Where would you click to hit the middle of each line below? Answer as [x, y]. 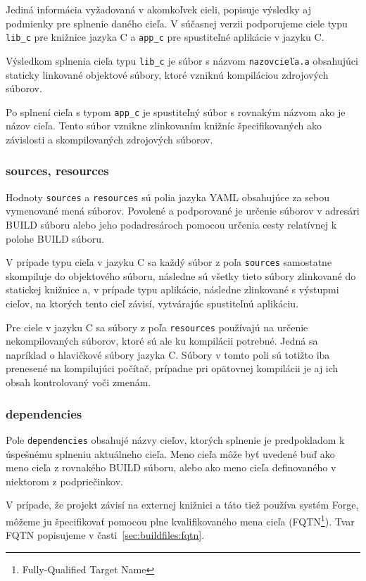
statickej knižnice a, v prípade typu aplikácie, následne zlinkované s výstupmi [172, 289]
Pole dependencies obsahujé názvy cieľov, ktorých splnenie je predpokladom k [175, 439]
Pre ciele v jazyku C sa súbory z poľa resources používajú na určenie [157, 327]
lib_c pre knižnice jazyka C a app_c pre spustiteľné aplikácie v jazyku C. [165, 37]
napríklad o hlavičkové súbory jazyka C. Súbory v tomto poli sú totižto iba [168, 354]
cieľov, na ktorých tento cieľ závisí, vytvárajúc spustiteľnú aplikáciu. [152, 304]
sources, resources [57, 171]
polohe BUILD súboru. [55, 238]
